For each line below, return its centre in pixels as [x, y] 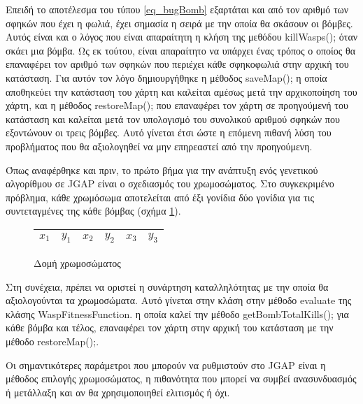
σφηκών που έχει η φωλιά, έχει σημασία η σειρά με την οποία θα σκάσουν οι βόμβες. [179, 23]
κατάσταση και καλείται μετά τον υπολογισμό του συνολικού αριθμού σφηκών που [173, 118]
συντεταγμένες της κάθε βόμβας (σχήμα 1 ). [93, 211]
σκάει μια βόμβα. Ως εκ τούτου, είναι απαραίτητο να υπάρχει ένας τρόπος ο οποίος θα [180, 50]
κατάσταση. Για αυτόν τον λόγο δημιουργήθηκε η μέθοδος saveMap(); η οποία [166, 77]
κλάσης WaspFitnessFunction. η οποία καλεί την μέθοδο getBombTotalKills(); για [177, 313]
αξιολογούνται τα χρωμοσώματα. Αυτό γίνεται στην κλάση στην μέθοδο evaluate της [179, 300]
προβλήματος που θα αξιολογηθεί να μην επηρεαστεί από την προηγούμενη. [159, 146]
